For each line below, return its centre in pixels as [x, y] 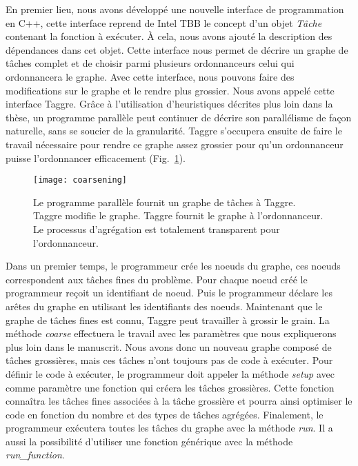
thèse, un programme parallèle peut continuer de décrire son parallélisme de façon [179, 117]
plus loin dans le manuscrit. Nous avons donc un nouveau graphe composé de [169, 346]
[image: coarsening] [80, 180]
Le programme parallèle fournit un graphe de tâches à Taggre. [165, 202]
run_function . [35, 455]
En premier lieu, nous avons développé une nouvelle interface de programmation [175, 9]
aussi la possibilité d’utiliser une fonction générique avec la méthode [149, 441]
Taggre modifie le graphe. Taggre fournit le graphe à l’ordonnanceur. [178, 215]
